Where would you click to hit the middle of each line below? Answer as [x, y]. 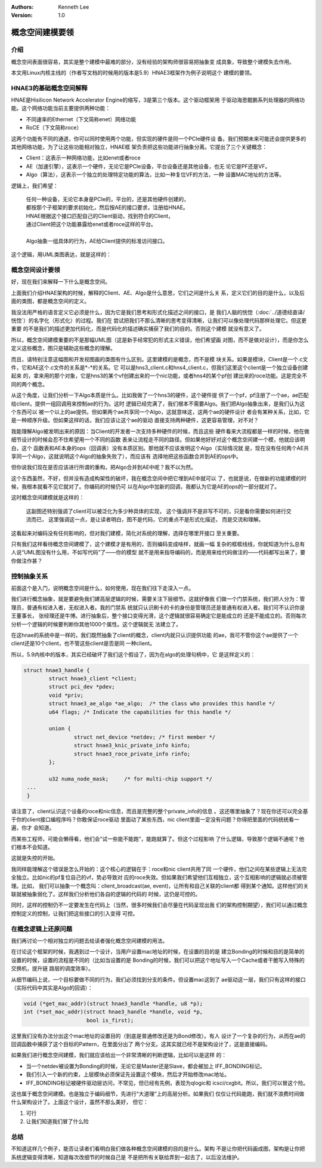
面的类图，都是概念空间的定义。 [50, 301]
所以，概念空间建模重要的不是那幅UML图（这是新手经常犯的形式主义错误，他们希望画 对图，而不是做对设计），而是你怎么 [160, 340]
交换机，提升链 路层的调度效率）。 [52, 969]
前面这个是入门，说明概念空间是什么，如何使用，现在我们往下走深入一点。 [102, 588]
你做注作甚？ [27, 561]
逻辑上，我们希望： [35, 186]
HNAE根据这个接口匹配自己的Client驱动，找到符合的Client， [100, 216]
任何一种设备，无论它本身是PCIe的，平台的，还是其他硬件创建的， [108, 199]
